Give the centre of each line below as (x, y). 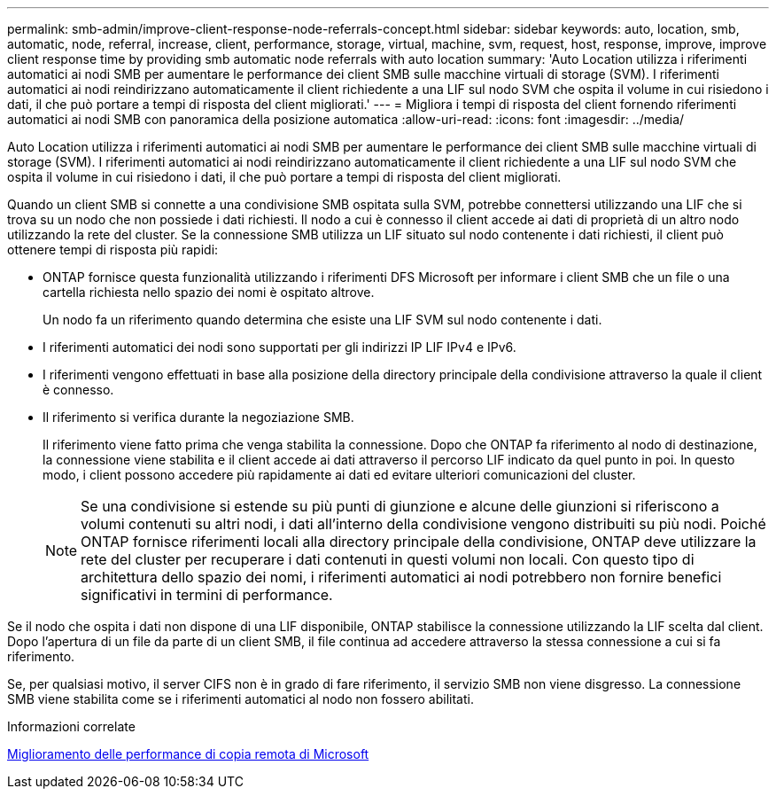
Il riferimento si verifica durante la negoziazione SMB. (198, 417)
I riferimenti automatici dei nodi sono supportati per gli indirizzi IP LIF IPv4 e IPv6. (279, 347)
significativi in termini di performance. (207, 595)
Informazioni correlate (71, 726)
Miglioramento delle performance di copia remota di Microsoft (188, 754)
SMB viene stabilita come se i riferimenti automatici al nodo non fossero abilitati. (241, 699)
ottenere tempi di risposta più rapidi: (113, 250)
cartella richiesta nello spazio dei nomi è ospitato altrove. (209, 292)
